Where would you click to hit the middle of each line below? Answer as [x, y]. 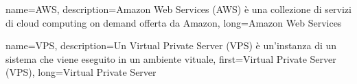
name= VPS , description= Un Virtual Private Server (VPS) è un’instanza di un [171, 45]
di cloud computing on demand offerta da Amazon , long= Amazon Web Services [174, 22]
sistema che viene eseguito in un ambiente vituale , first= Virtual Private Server [171, 58]
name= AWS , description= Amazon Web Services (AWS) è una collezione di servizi [178, 9]
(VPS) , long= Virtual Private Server [81, 72]
